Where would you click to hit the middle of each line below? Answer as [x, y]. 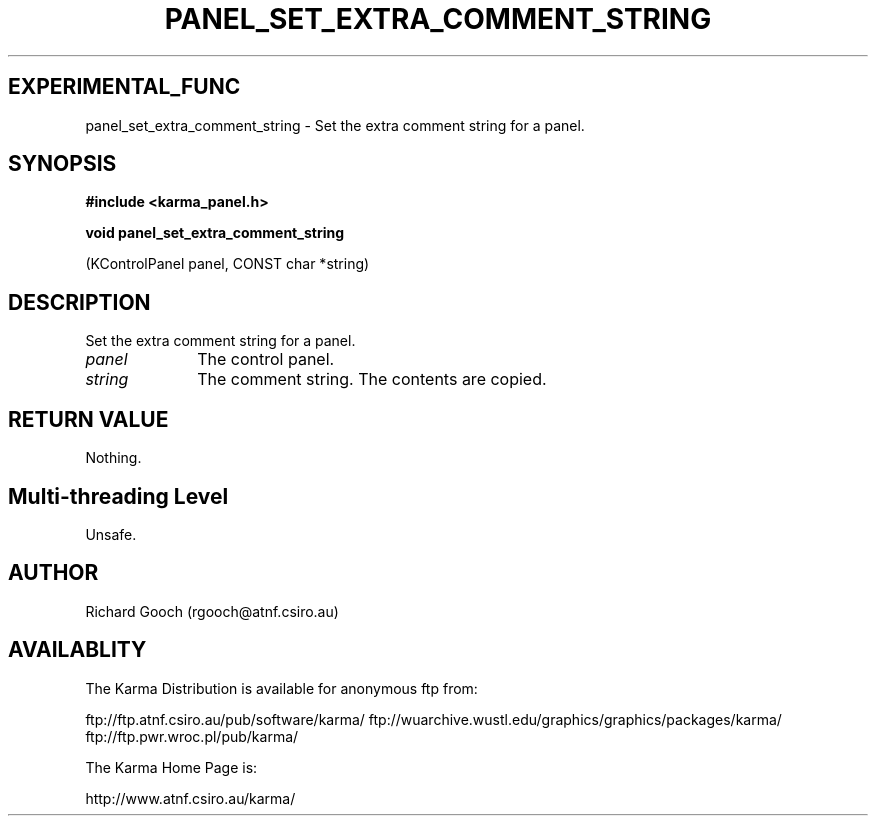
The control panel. [266, 359]
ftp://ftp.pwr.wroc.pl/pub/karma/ [192, 736]
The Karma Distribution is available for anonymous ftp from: [281, 688]
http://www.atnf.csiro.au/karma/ [190, 798]
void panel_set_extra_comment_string [215, 233]
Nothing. [113, 458]
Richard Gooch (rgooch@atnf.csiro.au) [212, 611]
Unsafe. [111, 534]
